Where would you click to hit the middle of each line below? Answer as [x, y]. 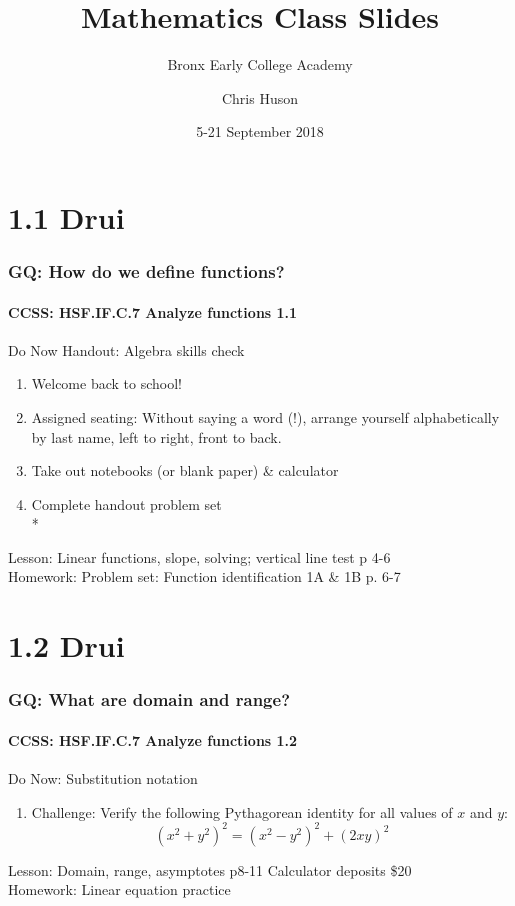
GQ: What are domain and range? [149, 699]
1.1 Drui [66, 216]
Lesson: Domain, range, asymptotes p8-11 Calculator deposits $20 [210, 869]
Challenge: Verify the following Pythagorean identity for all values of [242, 811]
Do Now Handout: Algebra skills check [126, 349]
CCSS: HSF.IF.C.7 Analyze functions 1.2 [153, 739]
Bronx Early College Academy [260, 64]
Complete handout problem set [126, 503]
